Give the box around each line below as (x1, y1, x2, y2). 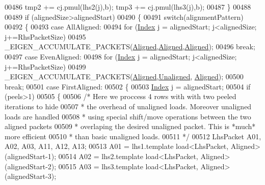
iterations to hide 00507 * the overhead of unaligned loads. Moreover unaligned (5, 101, 252, 111)
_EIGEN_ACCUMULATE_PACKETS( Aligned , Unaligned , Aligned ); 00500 (5, 71, 244, 82)
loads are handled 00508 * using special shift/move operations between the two (5, 111, 251, 121)
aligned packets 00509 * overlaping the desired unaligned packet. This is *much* (5, 121, 256, 132)
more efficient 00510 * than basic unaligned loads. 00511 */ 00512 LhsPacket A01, (5, 131, 261, 141)
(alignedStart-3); (5, 171, 57, 181)
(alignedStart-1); (5, 150, 57, 161)
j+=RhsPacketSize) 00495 (5, 31, 86, 42)
